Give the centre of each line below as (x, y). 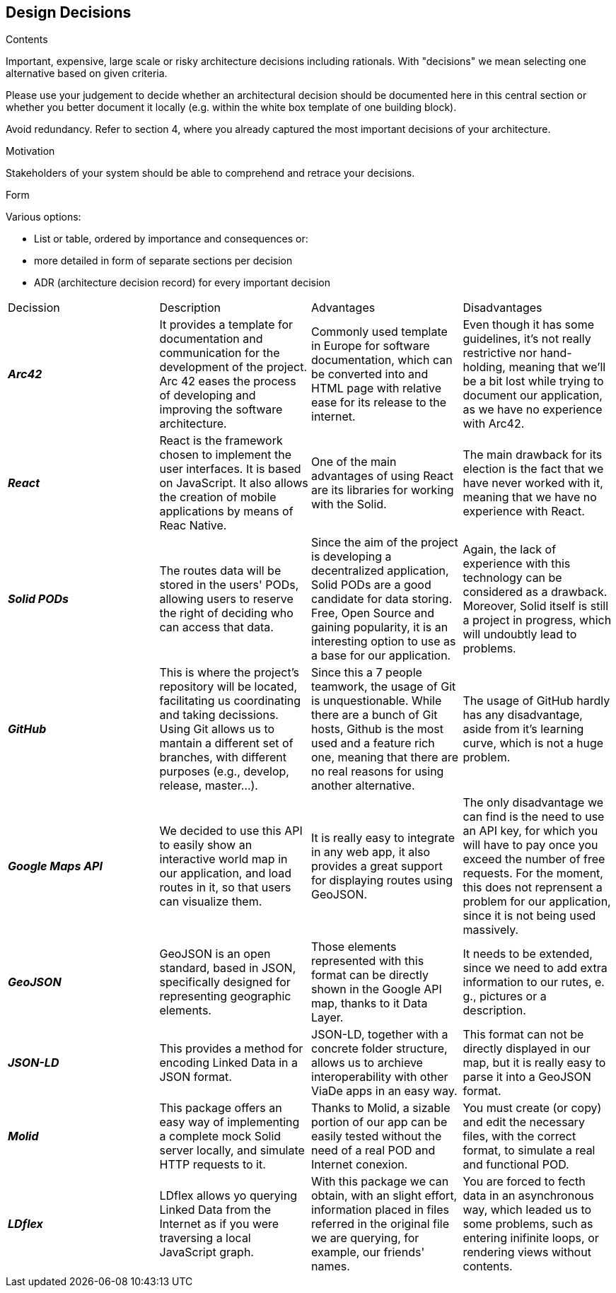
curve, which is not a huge (533, 743)
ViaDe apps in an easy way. (384, 1091)
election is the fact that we (533, 469)
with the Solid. (349, 504)
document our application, (533, 396)
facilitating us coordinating (230, 701)
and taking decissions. (219, 715)
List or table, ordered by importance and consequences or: (171, 239)
